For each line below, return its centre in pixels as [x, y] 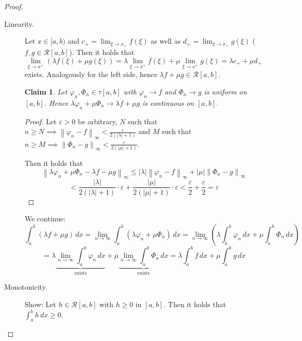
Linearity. [19, 23]
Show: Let [41, 304]
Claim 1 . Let [46, 91]
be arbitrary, [98, 121]
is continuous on [168, 102]
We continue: [45, 219]
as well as [166, 41]
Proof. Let [41, 121]
